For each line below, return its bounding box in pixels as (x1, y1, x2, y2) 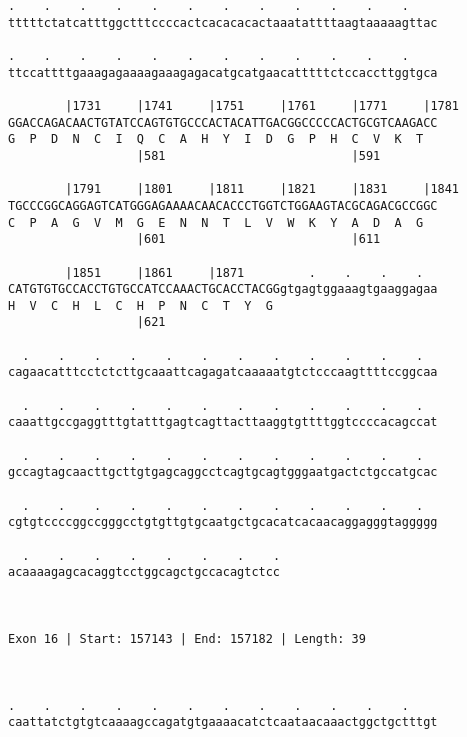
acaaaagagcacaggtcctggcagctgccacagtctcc (8, 565, 281, 580)
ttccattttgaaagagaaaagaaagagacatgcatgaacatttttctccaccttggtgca (8, 65, 438, 80)
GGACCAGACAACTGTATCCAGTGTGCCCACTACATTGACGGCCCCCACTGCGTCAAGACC (8, 115, 438, 130)
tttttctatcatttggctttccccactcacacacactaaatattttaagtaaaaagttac (8, 15, 438, 30)
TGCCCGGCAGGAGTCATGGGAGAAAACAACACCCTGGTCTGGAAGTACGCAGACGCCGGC (8, 198, 438, 213)
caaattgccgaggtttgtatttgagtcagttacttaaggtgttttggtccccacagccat (8, 415, 438, 430)
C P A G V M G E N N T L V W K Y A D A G (8, 215, 424, 230)
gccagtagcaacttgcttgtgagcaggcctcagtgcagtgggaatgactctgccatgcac (8, 465, 438, 480)
